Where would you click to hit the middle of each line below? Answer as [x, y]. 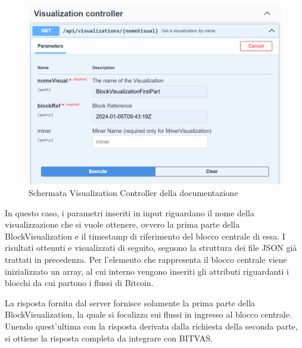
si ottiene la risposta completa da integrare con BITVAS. [109, 338]
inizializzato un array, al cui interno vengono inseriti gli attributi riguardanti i [147, 271]
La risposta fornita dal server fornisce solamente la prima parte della [130, 302]
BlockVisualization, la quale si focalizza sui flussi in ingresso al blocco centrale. [148, 314]
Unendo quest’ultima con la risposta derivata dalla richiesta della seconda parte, [151, 326]
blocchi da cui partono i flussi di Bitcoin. [79, 283]
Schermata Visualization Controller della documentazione [133, 193]
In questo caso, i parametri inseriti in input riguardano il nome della [130, 212]
